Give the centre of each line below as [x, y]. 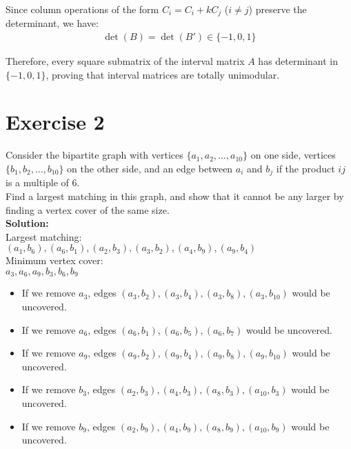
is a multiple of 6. [43, 182]
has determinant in [298, 61]
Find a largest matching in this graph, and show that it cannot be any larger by [175, 196]
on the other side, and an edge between [150, 168]
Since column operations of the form [82, 9]
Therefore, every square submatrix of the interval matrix [125, 61]
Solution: [27, 223]
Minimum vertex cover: [54, 260]
